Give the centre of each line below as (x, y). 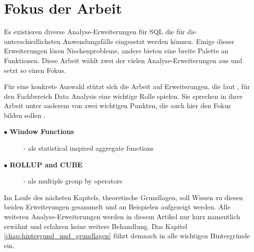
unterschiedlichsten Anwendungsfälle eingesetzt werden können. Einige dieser (119, 41)
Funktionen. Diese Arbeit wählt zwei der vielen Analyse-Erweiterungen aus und (123, 60)
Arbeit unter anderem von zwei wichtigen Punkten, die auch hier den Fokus (117, 105)
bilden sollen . (25, 115)
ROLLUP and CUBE (46, 164)
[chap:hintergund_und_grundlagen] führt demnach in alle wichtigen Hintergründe (127, 236)
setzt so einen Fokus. (35, 70)
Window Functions (42, 131)
